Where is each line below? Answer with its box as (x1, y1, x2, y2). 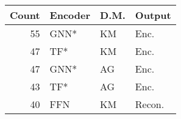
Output (135, 8, 171, 22)
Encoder (49, 8, 91, 22)
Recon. (135, 97, 165, 111)
